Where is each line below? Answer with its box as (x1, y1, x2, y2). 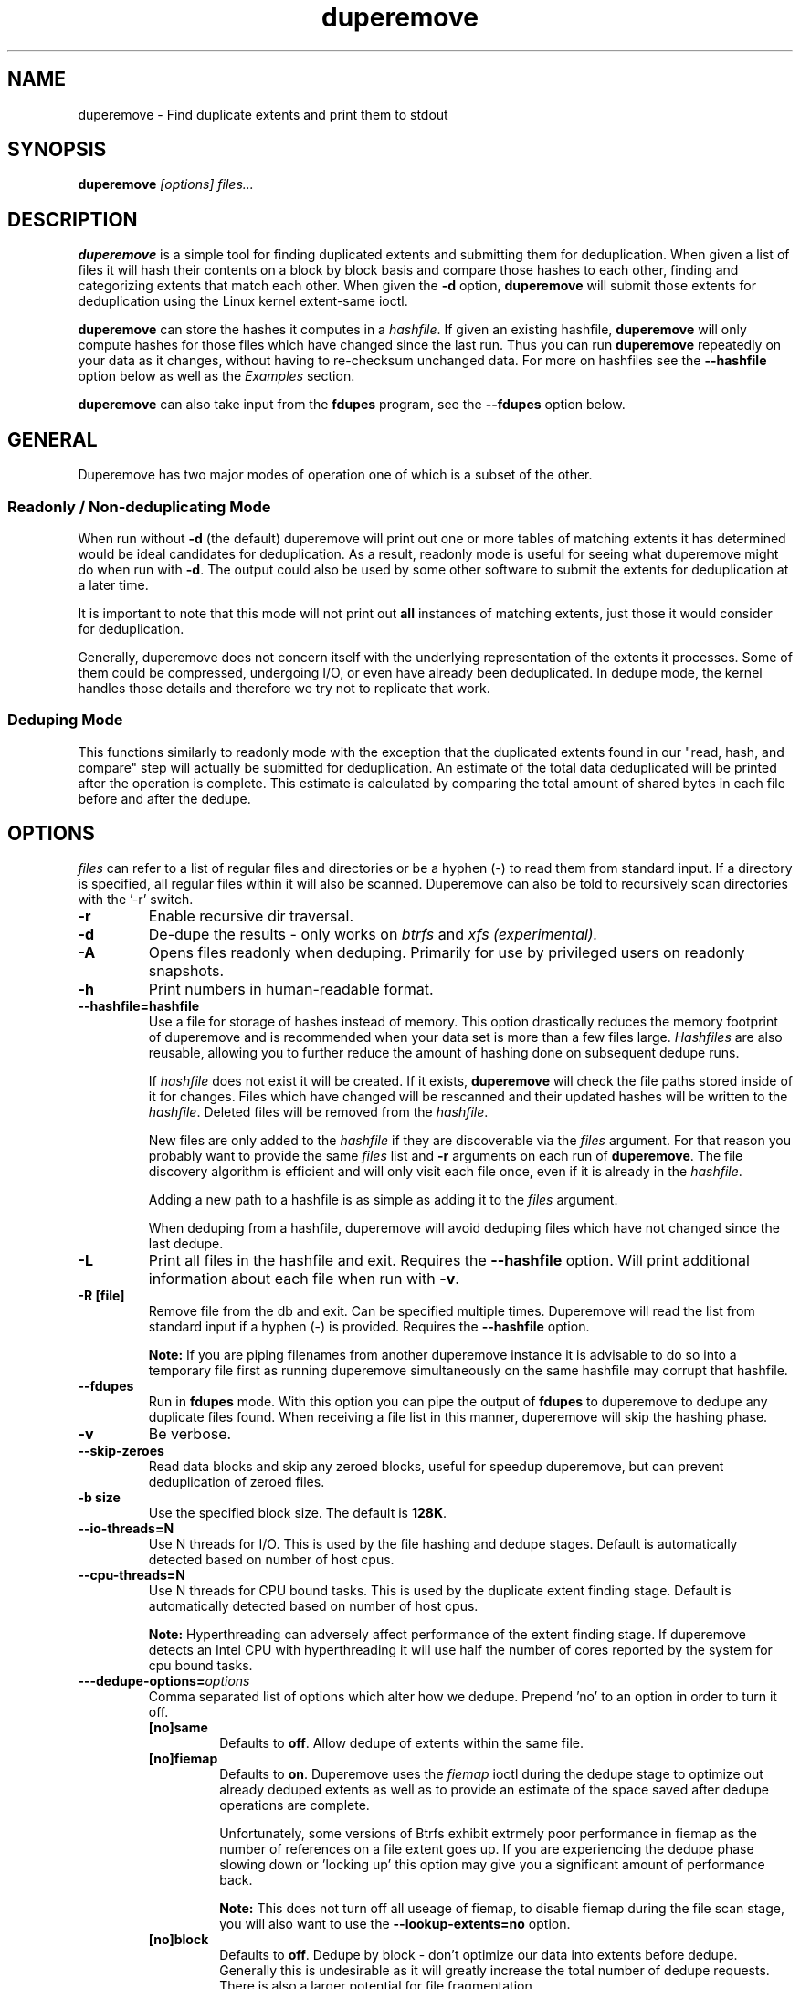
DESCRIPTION (7, 207, 138, 231)
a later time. (78, 576, 149, 593)
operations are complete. (219, 1797, 370, 1814)
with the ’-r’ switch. (78, 891, 194, 908)
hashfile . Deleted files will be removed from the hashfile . (148, 1104, 489, 1121)
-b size (78, 1489, 121, 1506)
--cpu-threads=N (78, 1567, 185, 1584)
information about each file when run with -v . (148, 1269, 459, 1289)
